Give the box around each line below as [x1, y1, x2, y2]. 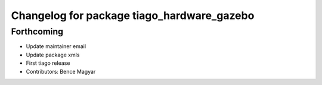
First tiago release [26, 59, 70, 67]
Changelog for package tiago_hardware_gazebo [11, 9, 255, 22]
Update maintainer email [26, 43, 86, 50]
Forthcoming [11, 26, 64, 37]
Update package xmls [26, 51, 80, 58]
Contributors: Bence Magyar [26, 68, 96, 75]
